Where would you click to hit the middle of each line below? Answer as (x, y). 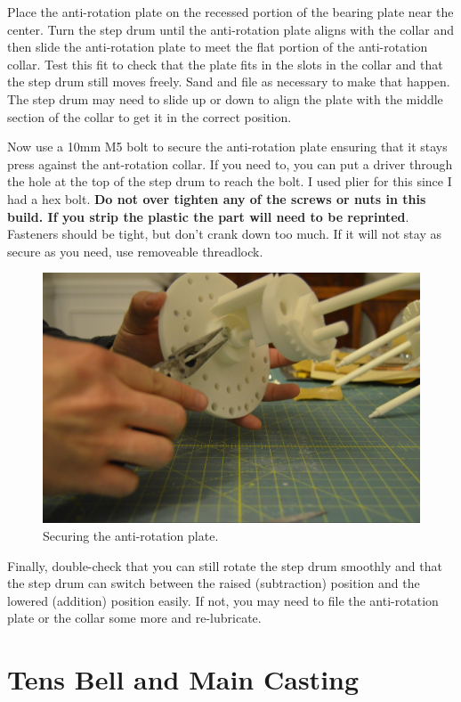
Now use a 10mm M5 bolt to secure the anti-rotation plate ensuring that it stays (227, 147)
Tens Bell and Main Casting (183, 679)
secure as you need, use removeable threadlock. (135, 251)
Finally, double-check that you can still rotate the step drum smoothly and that (225, 565)
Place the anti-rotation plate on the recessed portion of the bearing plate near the (230, 12)
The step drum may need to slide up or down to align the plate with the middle (225, 98)
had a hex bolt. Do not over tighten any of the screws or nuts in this (217, 198)
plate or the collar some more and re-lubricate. (134, 618)
